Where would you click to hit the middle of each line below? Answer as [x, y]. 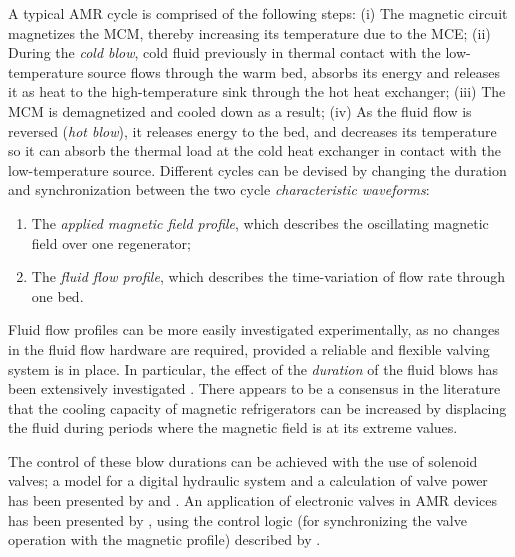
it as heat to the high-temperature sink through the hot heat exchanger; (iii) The [257, 91]
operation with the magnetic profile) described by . [164, 539]
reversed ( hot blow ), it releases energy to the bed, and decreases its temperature [252, 130]
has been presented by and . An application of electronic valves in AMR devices [253, 500]
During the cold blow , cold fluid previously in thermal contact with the [224, 52]
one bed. [57, 295]
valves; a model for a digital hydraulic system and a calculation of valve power [248, 480]
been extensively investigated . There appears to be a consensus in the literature [254, 388]
